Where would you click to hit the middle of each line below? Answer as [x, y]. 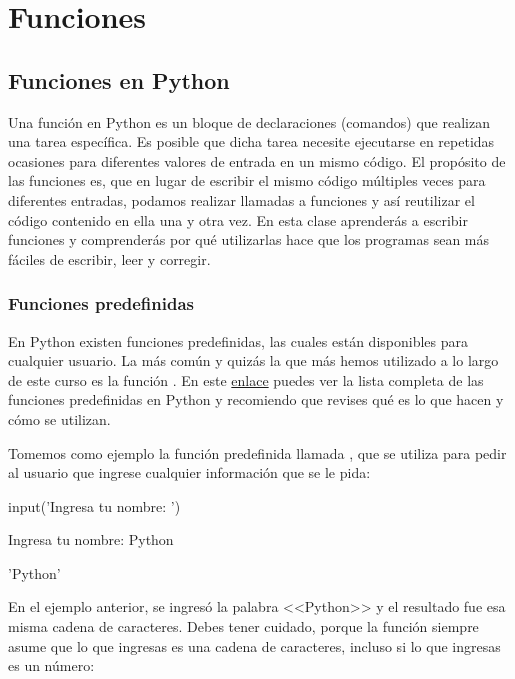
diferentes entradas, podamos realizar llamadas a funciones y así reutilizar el [241, 199]
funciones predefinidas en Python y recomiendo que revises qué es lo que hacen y [256, 399]
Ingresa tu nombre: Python [91, 539]
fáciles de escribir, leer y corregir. [109, 258]
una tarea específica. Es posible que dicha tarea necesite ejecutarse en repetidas [251, 141]
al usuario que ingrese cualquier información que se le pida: [189, 472]
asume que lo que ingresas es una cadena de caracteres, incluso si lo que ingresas [254, 645]
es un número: [51, 665]
